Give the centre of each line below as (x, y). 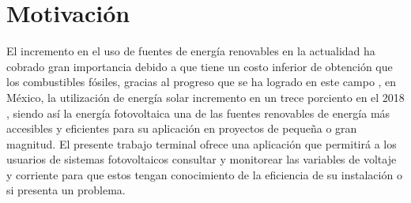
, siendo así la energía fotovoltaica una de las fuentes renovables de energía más (198, 113)
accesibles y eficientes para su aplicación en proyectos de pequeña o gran (182, 128)
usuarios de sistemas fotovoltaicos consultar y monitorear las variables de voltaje (202, 159)
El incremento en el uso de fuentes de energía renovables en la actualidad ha (191, 51)
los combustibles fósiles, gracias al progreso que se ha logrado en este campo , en (202, 82)
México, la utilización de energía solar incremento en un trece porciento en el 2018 (205, 97)
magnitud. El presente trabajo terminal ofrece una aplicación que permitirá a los (202, 143)
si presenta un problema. (66, 190)
